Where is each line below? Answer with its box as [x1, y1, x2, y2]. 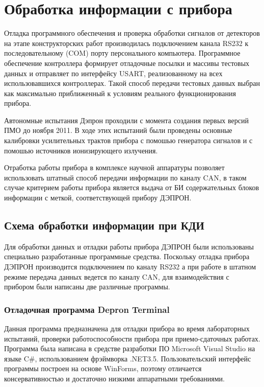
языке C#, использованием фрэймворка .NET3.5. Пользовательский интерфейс [4, 353, 251, 363]
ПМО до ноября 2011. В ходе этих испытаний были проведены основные [4, 125, 232, 135]
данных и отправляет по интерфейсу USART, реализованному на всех [4, 67, 223, 78]
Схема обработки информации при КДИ [4, 217, 204, 233]
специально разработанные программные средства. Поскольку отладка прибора [4, 251, 250, 262]
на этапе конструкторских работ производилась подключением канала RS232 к [4, 37, 249, 48]
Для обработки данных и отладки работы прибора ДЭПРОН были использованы [4, 241, 254, 252]
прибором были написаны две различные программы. [4, 281, 170, 292]
